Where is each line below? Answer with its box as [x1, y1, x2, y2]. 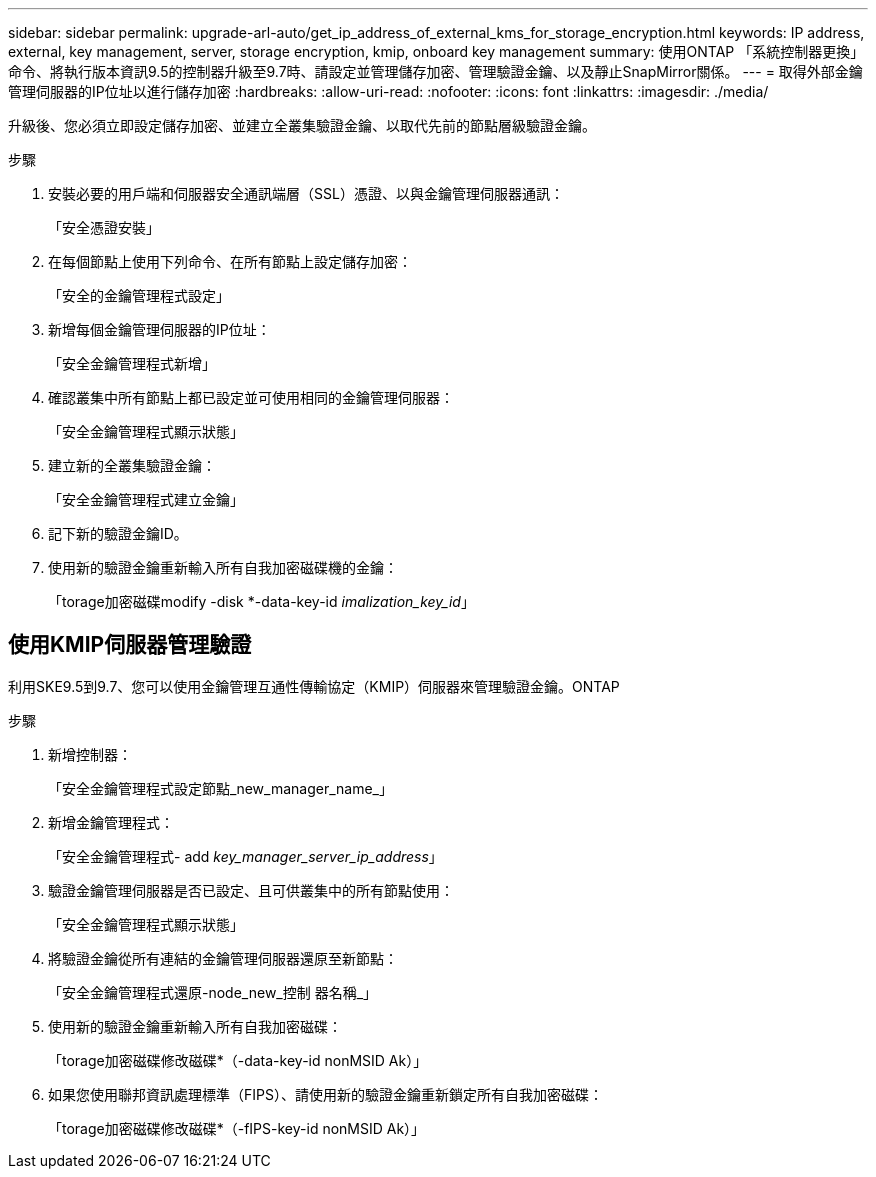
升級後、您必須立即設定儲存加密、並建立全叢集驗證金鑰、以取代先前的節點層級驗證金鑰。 [8, 117, 596, 134]
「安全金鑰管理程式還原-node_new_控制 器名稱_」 [48, 983, 378, 1001]
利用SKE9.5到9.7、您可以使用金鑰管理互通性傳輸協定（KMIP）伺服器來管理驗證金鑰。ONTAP [8, 677, 620, 695]
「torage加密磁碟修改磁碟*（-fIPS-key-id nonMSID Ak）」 [48, 1119, 426, 1137]
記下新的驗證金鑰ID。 [48, 525, 188, 542]
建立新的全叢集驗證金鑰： [48, 457, 216, 474]
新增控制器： [48, 745, 132, 763]
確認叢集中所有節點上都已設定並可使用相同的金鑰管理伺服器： [48, 389, 454, 406]
